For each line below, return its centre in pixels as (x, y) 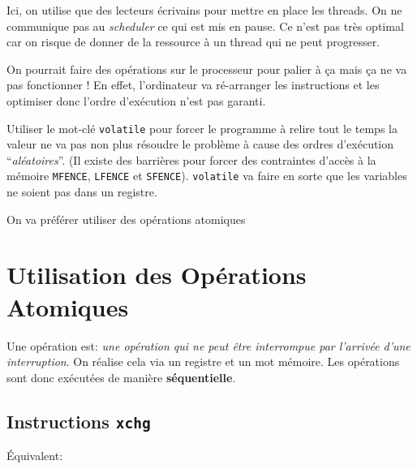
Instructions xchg (79, 421)
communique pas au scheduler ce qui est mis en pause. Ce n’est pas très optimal (205, 26)
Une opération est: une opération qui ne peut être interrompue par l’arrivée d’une (208, 345)
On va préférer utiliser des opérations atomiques (126, 219)
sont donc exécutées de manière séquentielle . (121, 377)
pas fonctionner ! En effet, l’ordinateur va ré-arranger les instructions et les (193, 85)
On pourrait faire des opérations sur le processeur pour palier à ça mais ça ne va (207, 69)
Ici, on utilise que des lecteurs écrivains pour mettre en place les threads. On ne (204, 10)
